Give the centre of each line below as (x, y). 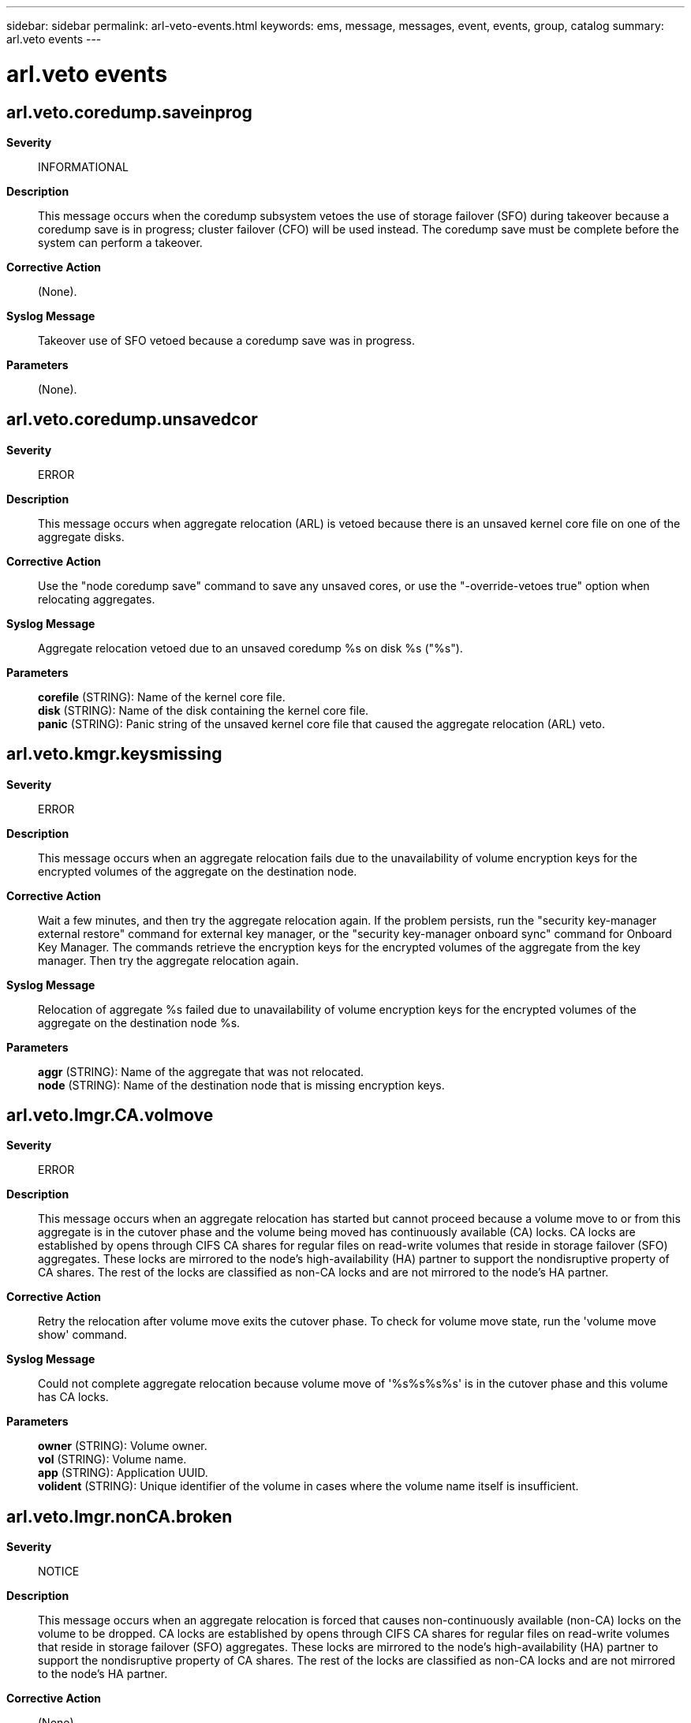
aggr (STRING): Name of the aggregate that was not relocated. (201, 1071)
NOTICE (59, 1572)
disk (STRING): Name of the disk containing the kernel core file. (204, 710)
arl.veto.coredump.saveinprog (129, 112)
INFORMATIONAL (84, 166)
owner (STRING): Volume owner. (123, 1446)
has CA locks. (73, 1397)
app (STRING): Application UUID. (123, 1473)
